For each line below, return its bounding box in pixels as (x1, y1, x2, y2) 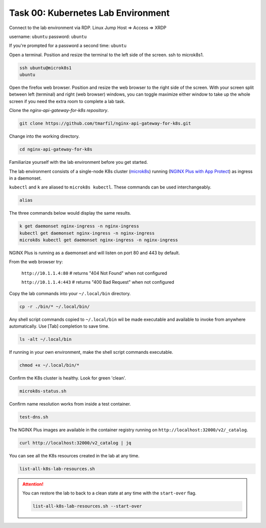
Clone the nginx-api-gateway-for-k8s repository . (9, 108, 109, 113)
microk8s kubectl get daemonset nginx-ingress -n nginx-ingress (19, 237, 178, 243)
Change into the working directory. (9, 133, 80, 139)
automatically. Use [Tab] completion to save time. (9, 323, 109, 329)
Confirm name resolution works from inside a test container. (9, 401, 131, 407)
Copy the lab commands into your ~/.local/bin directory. (9, 290, 131, 296)
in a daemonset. (9, 175, 42, 181)
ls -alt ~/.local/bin (19, 336, 72, 342)
